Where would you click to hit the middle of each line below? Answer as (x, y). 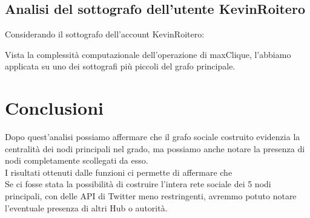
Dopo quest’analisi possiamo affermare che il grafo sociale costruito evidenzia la (153, 137)
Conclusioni (54, 108)
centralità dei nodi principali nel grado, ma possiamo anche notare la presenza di (155, 148)
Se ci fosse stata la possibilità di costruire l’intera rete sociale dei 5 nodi (138, 184)
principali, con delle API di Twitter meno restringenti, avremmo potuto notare (151, 196)
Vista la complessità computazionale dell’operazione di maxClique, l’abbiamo (148, 54)
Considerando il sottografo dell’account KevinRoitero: (105, 34)
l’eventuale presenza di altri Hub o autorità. (86, 207)
